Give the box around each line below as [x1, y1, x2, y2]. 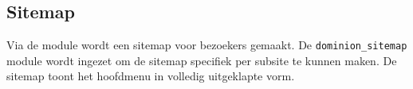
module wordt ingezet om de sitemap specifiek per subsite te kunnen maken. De [6, 52, 397, 68]
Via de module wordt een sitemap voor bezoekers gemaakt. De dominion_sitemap [6, 37, 407, 53]
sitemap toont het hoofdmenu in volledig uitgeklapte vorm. [6, 68, 295, 84]
